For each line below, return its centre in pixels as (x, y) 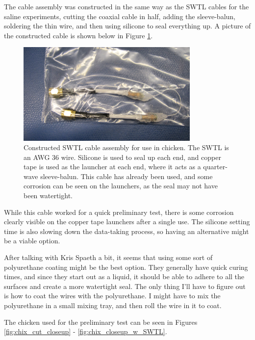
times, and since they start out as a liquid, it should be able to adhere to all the (124, 276)
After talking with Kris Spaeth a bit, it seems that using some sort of (108, 257)
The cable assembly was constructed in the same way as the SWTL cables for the (127, 6)
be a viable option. (32, 241)
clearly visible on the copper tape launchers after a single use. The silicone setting (127, 222)
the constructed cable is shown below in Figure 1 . (78, 35)
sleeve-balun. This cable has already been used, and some (127, 176)
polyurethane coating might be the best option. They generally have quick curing (126, 267)
